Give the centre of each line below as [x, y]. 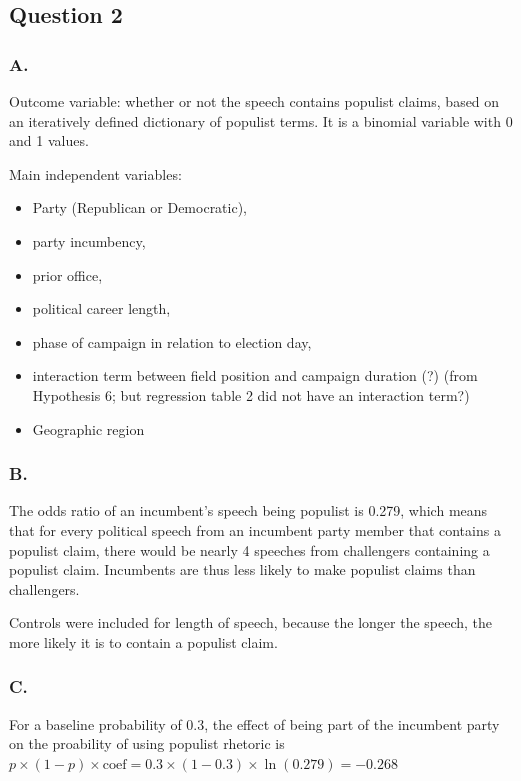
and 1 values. [49, 140]
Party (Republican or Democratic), [140, 207]
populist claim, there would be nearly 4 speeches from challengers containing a [249, 549]
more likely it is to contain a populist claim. [143, 641]
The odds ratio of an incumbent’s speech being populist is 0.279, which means [248, 510]
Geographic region [88, 428]
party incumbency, [89, 240]
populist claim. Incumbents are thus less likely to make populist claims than [242, 569]
